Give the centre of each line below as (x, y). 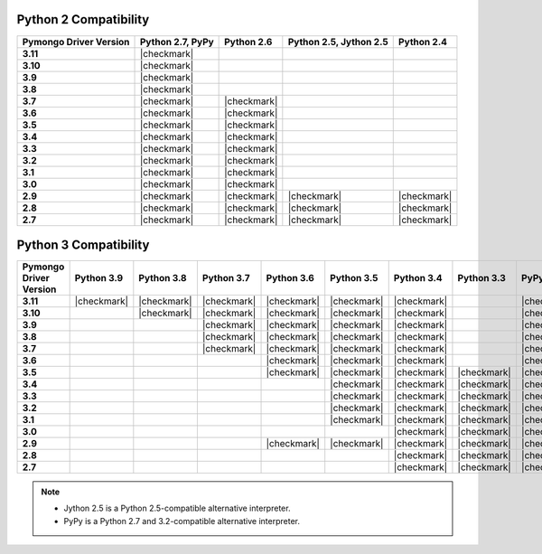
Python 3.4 (418, 278)
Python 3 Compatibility (83, 244)
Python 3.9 (99, 278)
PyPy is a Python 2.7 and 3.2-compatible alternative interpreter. (182, 521)
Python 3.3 (481, 278)
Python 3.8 (163, 278)
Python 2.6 (248, 42)
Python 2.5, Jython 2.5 (338, 42)
